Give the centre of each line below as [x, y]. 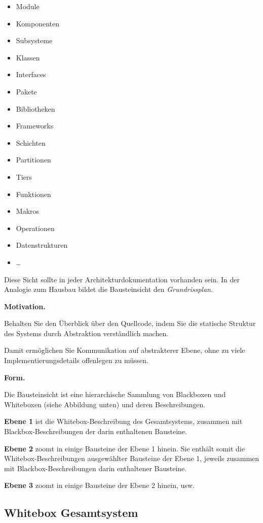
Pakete [26, 91]
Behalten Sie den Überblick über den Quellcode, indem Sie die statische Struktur [130, 323]
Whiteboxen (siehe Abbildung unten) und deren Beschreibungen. [105, 404]
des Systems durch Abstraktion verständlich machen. [86, 333]
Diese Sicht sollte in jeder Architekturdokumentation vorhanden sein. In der [122, 279]
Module [28, 6]
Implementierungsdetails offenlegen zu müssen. [76, 360]
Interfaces [31, 74]
